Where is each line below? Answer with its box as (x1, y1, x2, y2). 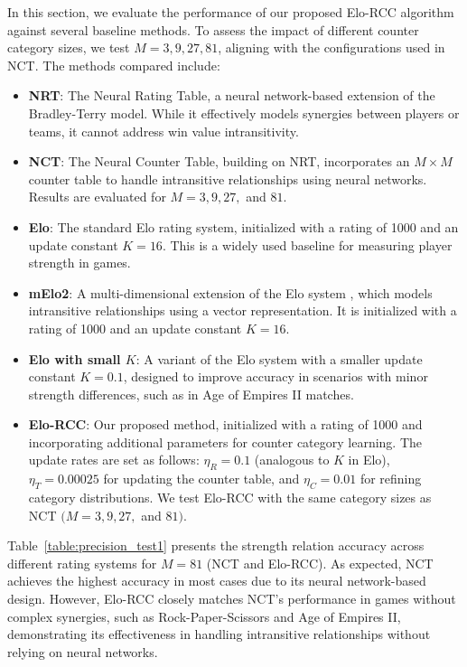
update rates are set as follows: (28, 450, 200, 469)
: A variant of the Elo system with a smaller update (135, 349, 423, 368)
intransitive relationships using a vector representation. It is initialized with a (28, 301, 457, 320)
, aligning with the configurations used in (218, 38, 445, 57)
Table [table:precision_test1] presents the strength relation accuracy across (7, 536, 425, 555)
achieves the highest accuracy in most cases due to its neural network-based (7, 571, 426, 590)
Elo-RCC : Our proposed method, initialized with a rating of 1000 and (28, 415, 423, 434)
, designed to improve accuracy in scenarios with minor (123, 367, 428, 386)
